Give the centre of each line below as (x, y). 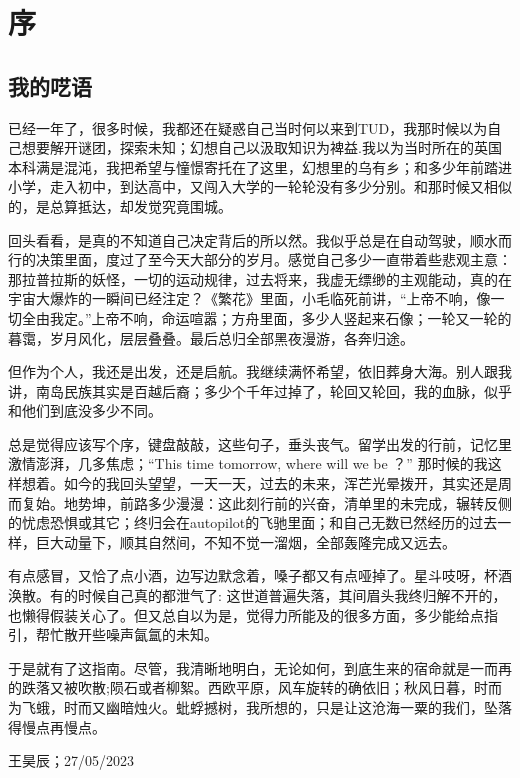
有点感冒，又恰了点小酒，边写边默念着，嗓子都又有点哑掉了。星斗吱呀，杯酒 (260, 575)
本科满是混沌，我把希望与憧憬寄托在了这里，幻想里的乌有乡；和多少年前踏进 (260, 166)
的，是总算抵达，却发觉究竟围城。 (120, 205)
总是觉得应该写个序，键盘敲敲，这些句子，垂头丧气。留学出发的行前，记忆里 (260, 443)
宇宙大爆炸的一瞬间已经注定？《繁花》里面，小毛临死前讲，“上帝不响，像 (249, 298)
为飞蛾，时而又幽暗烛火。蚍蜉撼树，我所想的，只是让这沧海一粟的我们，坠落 (260, 707)
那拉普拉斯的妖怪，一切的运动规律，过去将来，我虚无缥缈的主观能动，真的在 (260, 278)
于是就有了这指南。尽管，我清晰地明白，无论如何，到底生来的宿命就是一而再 (260, 667)
